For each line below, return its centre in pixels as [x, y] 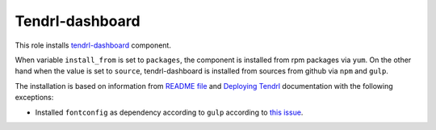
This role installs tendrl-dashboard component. [93, 45]
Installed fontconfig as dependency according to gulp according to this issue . [169, 112]
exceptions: [34, 98]
